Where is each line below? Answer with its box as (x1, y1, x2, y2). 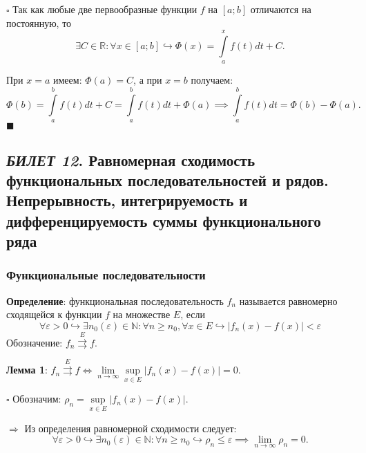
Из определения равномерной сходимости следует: (24, 420, 237, 435)
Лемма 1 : (6, 362, 48, 377)
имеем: (53, 73, 82, 87)
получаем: (191, 73, 233, 87)
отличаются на (250, 2, 311, 16)
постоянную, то (6, 15, 72, 30)
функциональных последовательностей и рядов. (6, 169, 329, 190)
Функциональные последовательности (6, 266, 206, 284)
